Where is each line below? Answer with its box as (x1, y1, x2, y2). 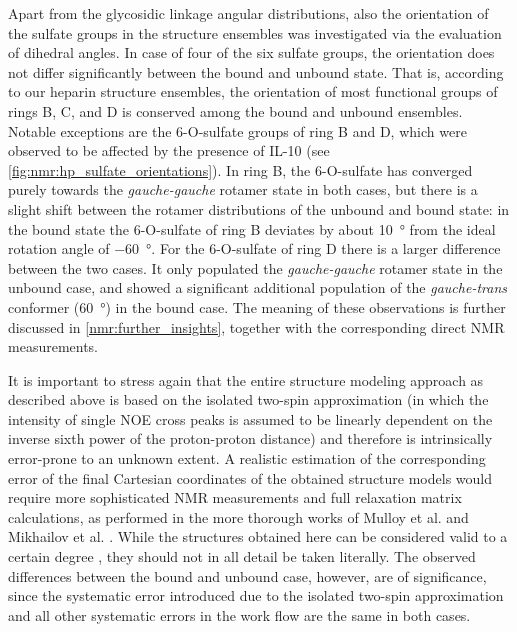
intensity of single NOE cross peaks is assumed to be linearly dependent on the (8, 408, 493, 429)
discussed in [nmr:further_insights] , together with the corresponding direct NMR (8, 316, 505, 337)
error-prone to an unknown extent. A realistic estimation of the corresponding (8, 448, 486, 469)
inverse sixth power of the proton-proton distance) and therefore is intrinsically (8, 428, 493, 449)
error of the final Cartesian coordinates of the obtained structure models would (8, 467, 492, 488)
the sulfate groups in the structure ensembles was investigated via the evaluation (8, 22, 502, 43)
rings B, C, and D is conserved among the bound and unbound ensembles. (8, 100, 463, 121)
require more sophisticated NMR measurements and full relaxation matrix (8, 487, 462, 508)
